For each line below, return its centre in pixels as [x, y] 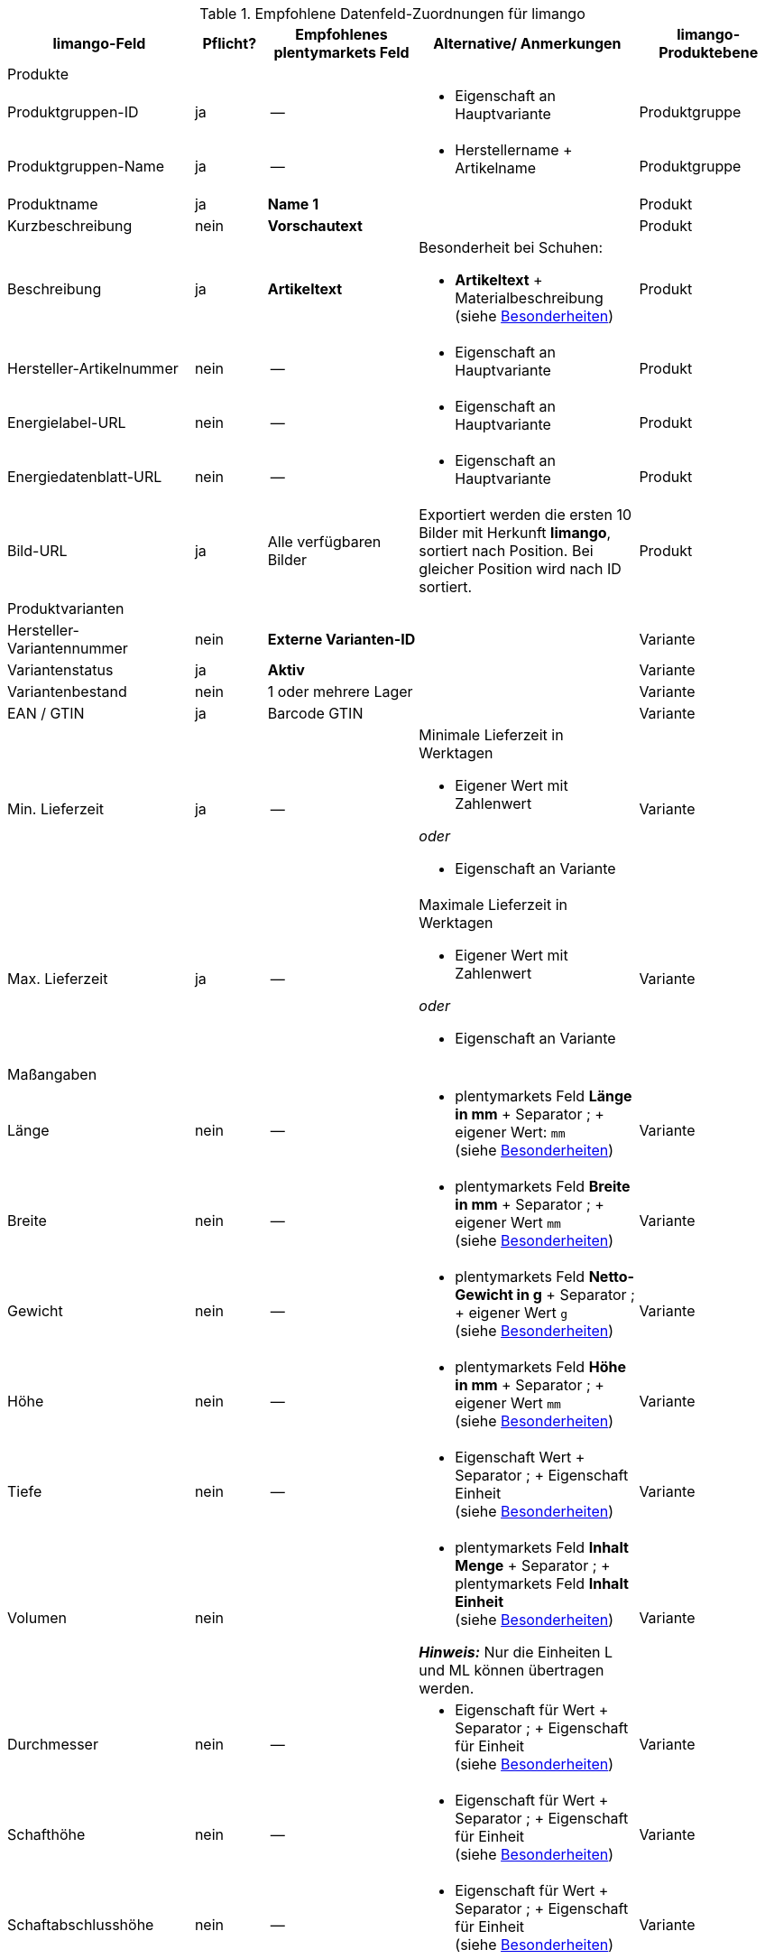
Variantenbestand [67, 692]
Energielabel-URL [67, 422]
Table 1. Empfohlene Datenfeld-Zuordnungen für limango [392, 14]
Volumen [37, 1618]
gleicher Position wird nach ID [520, 569]
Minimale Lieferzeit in [491, 735]
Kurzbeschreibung [70, 226]
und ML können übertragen [512, 1670]
